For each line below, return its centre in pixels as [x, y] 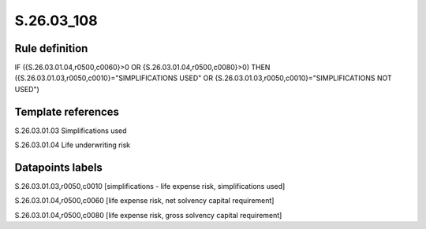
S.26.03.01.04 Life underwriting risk [73, 145]
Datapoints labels [58, 167]
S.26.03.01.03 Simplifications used [71, 131]
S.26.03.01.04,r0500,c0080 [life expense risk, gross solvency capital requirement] [148, 215]
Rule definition [51, 48]
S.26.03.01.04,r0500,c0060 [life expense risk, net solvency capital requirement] [144, 201]
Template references [67, 111]
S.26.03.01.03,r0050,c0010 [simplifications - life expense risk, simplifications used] [150, 187]
